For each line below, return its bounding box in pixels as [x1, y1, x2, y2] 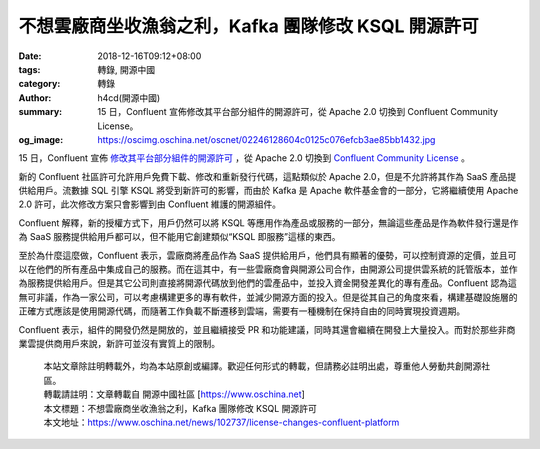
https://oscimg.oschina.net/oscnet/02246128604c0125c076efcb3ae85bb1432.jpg [97, 133, 436, 145]
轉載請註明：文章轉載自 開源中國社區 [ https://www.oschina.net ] [43, 388, 305, 400]
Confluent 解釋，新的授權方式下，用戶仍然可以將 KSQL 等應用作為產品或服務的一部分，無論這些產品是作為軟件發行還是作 [18, 216, 519, 229]
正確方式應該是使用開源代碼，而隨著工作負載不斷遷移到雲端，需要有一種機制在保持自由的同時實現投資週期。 [18, 305, 465, 317]
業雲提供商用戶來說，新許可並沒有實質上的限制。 [18, 337, 220, 349]
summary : [18, 106, 63, 118]
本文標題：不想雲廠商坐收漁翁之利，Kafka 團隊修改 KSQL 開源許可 [43, 402, 317, 414]
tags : [18, 63, 41, 75]
